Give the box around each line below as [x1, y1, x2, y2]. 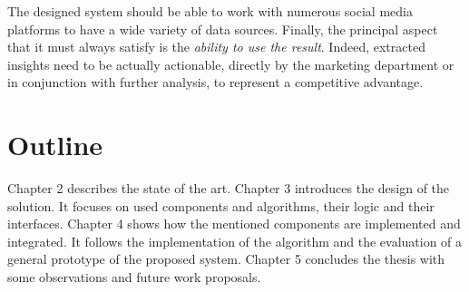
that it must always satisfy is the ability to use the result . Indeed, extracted [7, 37, 425, 56]
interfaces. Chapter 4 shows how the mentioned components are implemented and [7, 214, 461, 233]
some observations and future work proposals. [7, 268, 261, 287]
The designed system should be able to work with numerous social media [7, 2, 413, 20]
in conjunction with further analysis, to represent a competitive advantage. [7, 73, 424, 92]
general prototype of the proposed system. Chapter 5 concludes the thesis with [7, 249, 445, 268]
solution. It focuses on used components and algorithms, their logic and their [7, 196, 435, 215]
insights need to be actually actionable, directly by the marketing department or [7, 54, 454, 73]
